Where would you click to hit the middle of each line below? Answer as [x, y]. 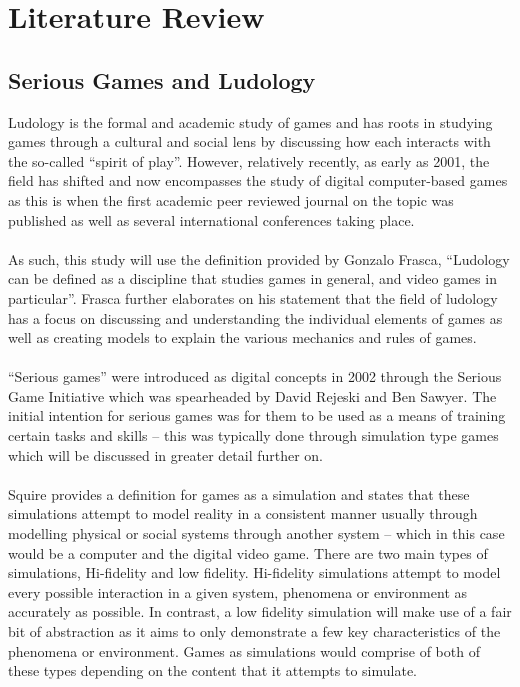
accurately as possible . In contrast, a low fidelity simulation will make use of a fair [260, 611]
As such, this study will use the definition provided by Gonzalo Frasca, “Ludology [259, 258]
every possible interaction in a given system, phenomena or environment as [238, 591]
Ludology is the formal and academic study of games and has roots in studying [250, 121]
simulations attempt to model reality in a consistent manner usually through [243, 513]
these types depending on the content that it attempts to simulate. [213, 670]
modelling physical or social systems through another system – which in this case [256, 533]
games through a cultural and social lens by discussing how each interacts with [249, 141]
